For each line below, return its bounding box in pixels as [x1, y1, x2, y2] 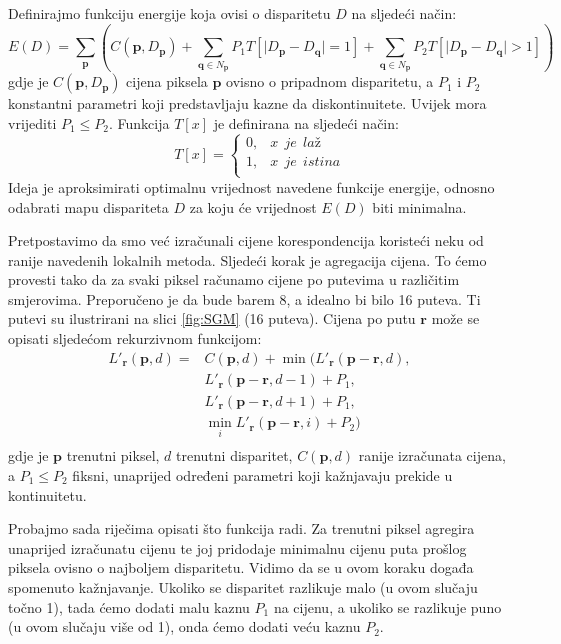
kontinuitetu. [8, 484, 87, 505]
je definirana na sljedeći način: [213, 112, 399, 133]
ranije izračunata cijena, [358, 445, 506, 466]
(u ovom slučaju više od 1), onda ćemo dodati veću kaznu [8, 616, 361, 637]
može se [431, 308, 480, 329]
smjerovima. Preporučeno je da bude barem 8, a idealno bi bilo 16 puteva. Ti [8, 288, 481, 309]
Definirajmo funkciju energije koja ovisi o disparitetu [8, 3, 331, 23]
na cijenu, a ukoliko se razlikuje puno [273, 596, 502, 617]
